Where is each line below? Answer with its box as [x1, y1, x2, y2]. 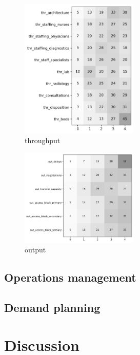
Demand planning [4, 299, 101, 315]
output [25, 244, 46, 255]
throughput [25, 135, 61, 146]
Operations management [4, 269, 136, 285]
